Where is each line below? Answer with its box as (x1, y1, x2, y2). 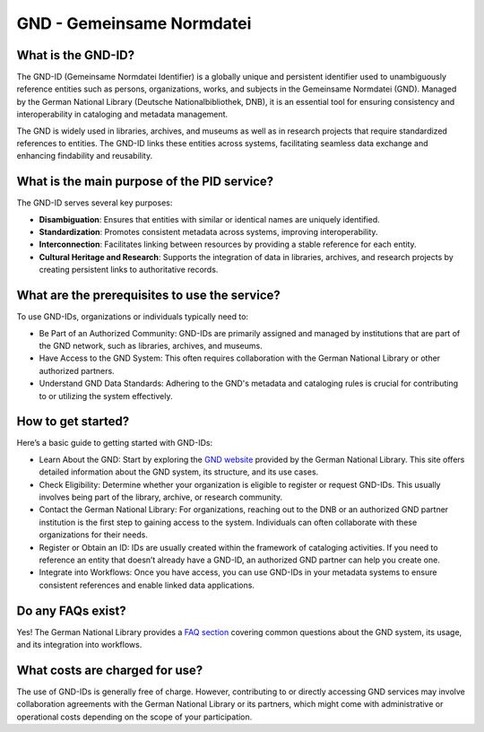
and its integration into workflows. (16, 640, 143, 650)
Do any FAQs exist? (16, 603, 126, 618)
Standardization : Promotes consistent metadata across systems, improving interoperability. (39, 227, 378, 238)
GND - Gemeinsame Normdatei (16, 13, 252, 33)
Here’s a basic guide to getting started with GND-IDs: (16, 438, 213, 449)
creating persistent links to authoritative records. (39, 265, 219, 275)
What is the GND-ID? (16, 48, 135, 63)
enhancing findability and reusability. (16, 151, 152, 161)
